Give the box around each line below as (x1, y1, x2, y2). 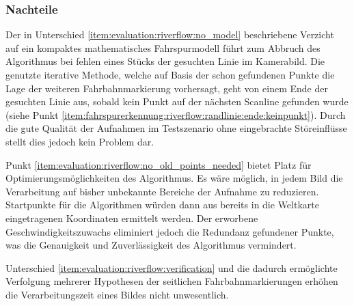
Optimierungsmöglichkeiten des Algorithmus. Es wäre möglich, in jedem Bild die (5, 171, 343, 185)
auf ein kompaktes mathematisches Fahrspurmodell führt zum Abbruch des (5, 40, 321, 55)
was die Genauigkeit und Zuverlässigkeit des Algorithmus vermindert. (5, 238, 297, 252)
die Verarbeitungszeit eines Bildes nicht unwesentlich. (5, 287, 229, 301)
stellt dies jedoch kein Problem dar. (5, 134, 154, 148)
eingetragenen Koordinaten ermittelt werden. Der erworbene (5, 210, 258, 225)
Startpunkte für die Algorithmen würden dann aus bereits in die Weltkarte (5, 197, 319, 212)
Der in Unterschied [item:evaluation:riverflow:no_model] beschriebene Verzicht (5, 27, 334, 42)
